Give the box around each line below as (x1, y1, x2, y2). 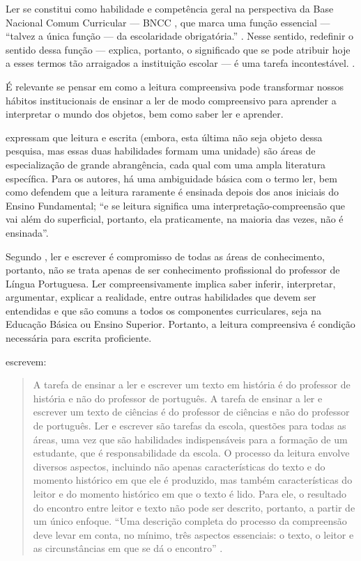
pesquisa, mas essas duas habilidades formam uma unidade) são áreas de (6, 143, 316, 158)
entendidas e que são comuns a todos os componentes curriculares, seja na (6, 303, 321, 317)
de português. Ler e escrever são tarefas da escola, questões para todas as (33, 418, 346, 433)
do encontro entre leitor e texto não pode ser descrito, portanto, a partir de (33, 500, 355, 514)
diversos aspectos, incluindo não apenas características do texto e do (33, 459, 325, 473)
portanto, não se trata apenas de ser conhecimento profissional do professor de (6, 262, 340, 277)
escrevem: (6, 354, 47, 368)
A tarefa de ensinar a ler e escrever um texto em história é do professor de (33, 377, 351, 392)
